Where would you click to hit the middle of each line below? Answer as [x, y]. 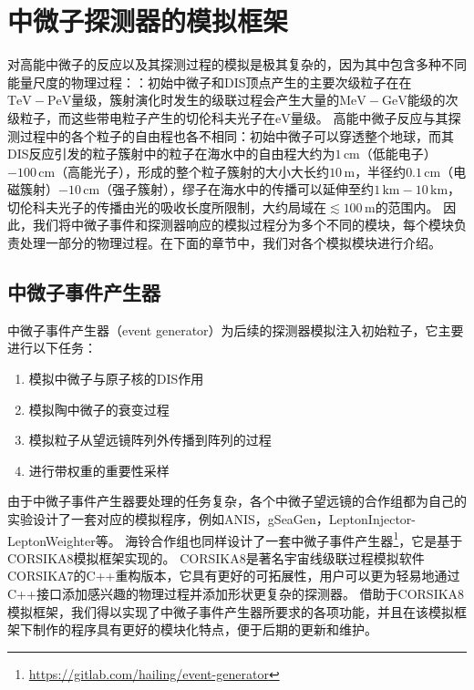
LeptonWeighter [52, 540]
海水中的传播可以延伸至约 [298, 189]
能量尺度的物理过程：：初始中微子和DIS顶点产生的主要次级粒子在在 [210, 82]
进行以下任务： [52, 348]
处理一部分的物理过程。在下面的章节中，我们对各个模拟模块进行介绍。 [230, 243]
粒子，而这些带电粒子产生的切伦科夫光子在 [147, 117]
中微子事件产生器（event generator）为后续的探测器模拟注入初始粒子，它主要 [236, 330]
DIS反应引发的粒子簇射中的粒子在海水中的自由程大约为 [171, 154]
